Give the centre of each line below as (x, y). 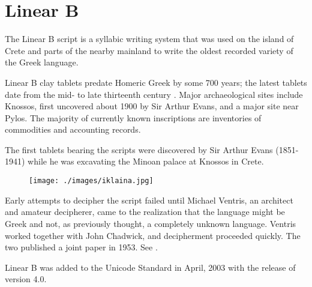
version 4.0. (26, 279)
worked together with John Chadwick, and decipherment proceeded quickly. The (153, 235)
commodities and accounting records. (73, 129)
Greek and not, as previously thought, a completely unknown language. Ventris (151, 223)
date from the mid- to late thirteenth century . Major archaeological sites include (154, 94)
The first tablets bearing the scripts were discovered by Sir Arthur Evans (139, 149)
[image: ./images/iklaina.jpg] (91, 181)
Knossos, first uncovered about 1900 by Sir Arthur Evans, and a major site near (152, 106)
